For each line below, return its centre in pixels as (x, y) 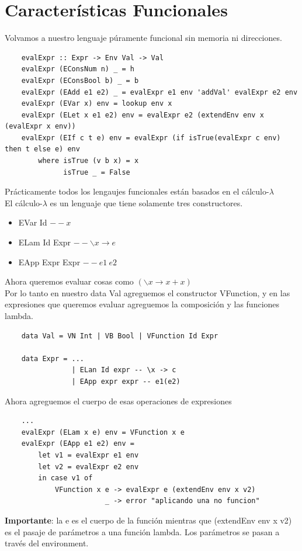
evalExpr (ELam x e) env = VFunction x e (103, 432)
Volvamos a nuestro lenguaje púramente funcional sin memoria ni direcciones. (143, 38)
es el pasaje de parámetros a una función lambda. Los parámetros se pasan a (142, 531)
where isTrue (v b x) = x (88, 161)
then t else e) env (42, 149)
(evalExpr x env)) (40, 127)
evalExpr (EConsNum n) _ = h (78, 69)
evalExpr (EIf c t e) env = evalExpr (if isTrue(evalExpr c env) (151, 138)
